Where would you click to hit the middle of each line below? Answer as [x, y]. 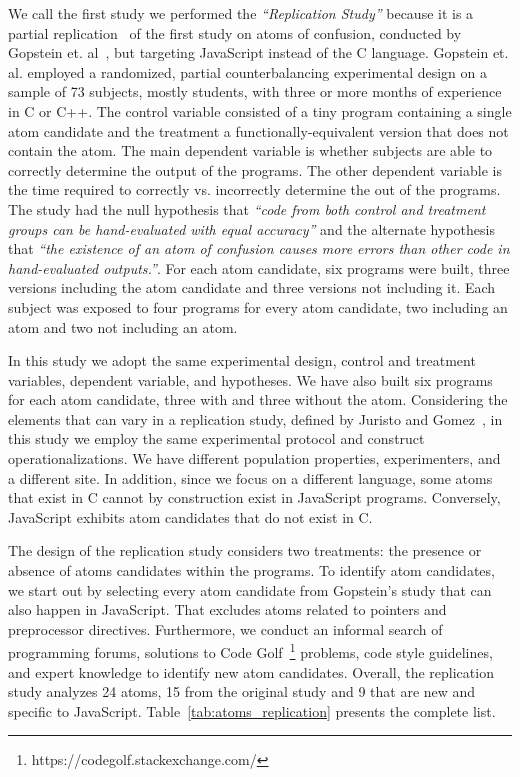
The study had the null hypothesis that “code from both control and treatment [247, 208]
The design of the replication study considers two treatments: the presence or [245, 550]
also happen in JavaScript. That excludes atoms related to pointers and [227, 609]
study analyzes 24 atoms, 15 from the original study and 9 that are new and [242, 691]
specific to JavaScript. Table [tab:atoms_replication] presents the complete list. [252, 710]
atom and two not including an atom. [123, 326]
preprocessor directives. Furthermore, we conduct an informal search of [225, 628]
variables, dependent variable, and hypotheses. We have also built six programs [250, 379]
